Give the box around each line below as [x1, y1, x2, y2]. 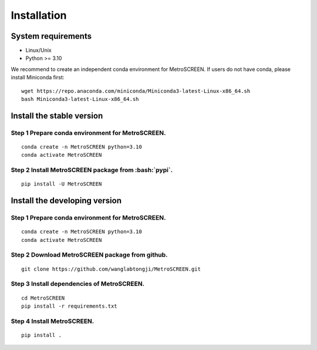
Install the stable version [11, 110, 103, 120]
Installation [11, 9, 67, 22]
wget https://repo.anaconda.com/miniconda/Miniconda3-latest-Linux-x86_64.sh [21, 87, 251, 94]
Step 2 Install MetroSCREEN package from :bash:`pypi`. [11, 166, 173, 174]
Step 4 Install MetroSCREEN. [11, 317, 95, 325]
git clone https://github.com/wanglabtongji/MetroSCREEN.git [21, 265, 201, 272]
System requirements [11, 31, 92, 41]
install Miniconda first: [11, 74, 65, 81]
